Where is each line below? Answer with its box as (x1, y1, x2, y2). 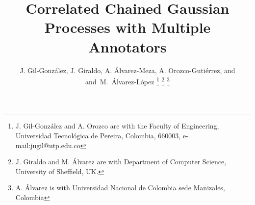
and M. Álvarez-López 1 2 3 (85, 75, 170, 86)
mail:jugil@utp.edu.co (15, 140, 80, 150)
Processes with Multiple (44, 17, 211, 37)
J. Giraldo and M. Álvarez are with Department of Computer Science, (15, 156, 227, 167)
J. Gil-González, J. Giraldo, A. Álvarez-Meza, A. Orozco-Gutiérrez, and (20, 65, 235, 75)
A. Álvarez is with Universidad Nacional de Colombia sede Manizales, (15, 182, 225, 193)
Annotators (88, 36, 167, 56)
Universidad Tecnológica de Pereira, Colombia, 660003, (15, 130, 181, 140)
